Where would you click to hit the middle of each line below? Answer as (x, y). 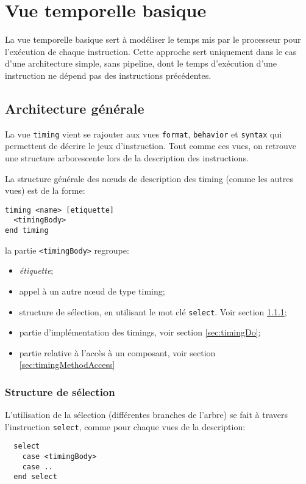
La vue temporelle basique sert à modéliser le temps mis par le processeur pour (153, 39)
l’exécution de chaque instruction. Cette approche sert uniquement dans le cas (151, 51)
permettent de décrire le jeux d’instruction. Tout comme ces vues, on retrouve (151, 146)
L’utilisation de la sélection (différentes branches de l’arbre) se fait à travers (147, 415)
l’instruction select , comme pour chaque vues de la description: (125, 426)
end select (35, 477)
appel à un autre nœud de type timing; (92, 291)
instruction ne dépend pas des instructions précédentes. (108, 75)
